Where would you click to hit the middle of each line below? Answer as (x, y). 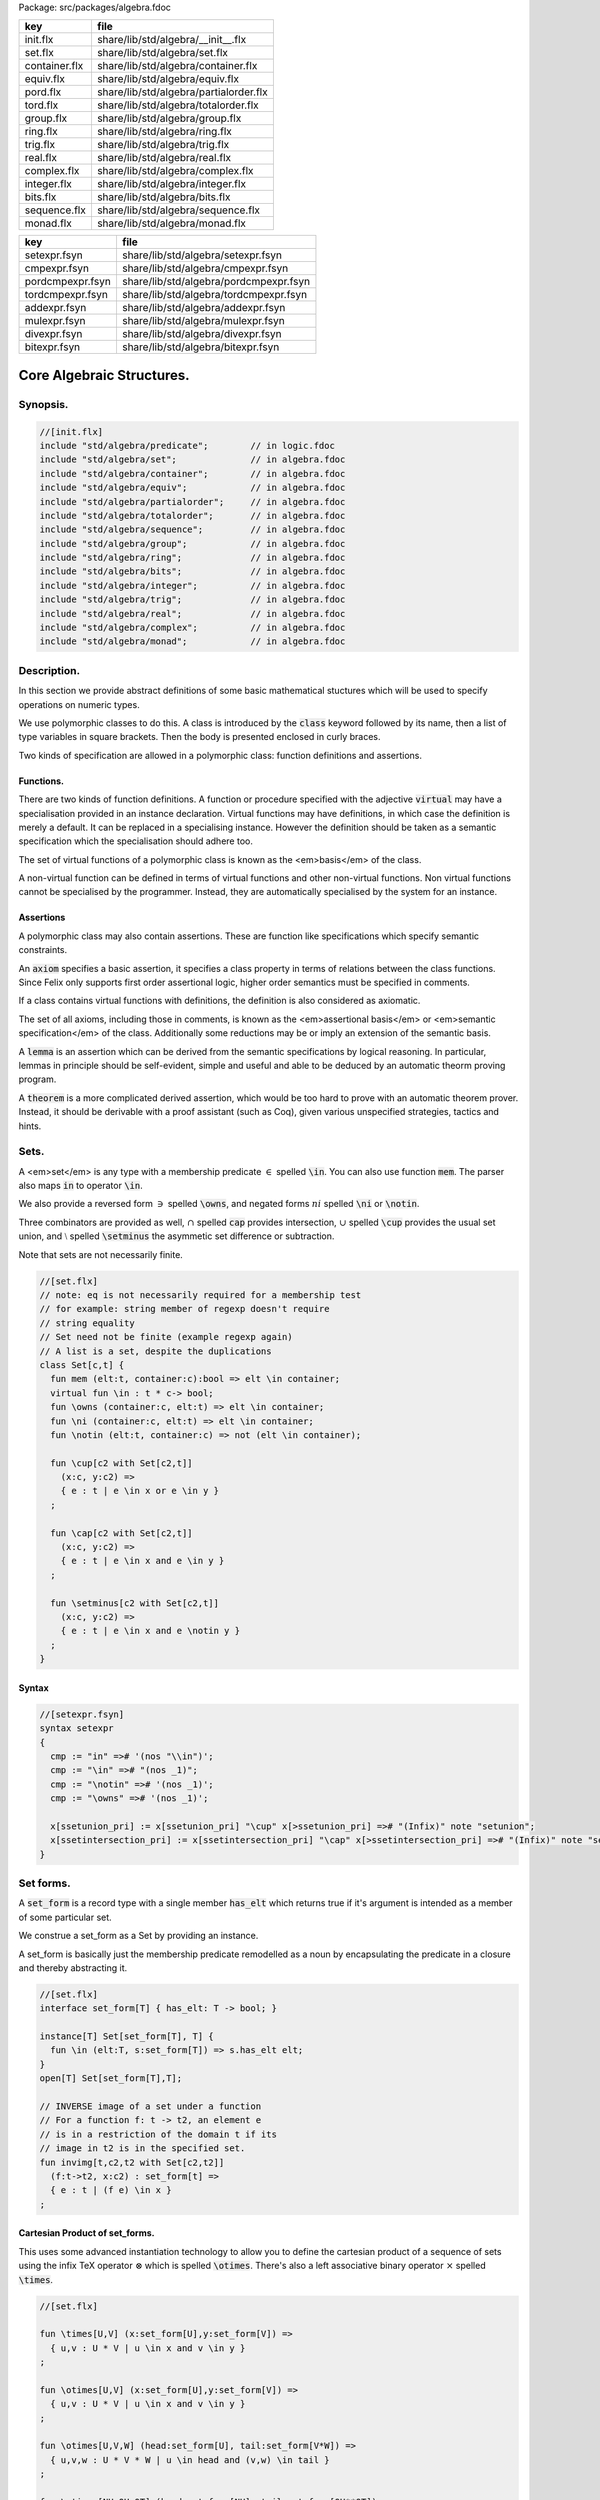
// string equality (87, 1323)
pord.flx (43, 92)
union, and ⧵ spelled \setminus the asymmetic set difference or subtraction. (176, 1236)
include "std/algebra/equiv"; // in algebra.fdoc (192, 488)
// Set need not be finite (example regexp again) (166, 1337)
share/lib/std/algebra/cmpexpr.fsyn (205, 268)
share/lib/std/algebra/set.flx (162, 53)
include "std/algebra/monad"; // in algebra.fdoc (192, 641)
